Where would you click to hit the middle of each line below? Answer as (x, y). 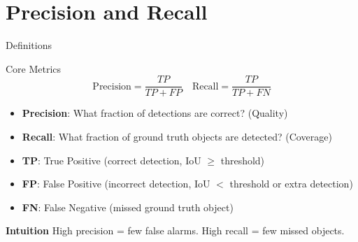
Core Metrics (34, 68)
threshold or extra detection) (291, 184)
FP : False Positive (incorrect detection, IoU (116, 184)
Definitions (29, 45)
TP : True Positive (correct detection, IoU (112, 160)
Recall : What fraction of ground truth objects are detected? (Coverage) (177, 136)
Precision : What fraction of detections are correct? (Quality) (155, 113)
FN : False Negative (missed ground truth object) (128, 207)
